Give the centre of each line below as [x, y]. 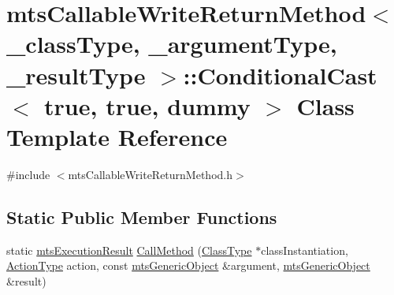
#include [28, 174]
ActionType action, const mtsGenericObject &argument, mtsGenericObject [188, 265]
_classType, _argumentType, [172, 44]
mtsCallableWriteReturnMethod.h [151, 174]
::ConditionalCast [280, 75]
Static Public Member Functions [142, 217]
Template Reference [117, 136]
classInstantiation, [305, 250]
